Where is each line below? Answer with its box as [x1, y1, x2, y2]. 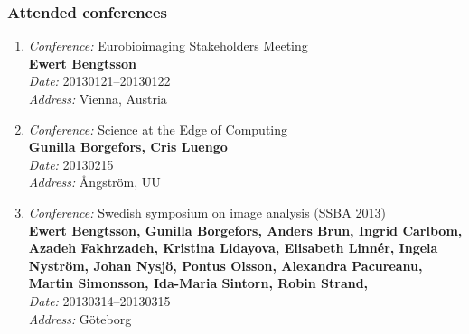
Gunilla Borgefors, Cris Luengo [28, 137, 228, 156]
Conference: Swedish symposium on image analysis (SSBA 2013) [28, 202, 386, 221]
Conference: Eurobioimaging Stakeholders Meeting [28, 36, 308, 55]
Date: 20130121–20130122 [28, 71, 171, 90]
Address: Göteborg [28, 309, 132, 328]
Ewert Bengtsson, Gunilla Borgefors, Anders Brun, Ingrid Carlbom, [28, 220, 463, 239]
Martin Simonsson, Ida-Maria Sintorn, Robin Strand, [28, 274, 369, 292]
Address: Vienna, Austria [28, 89, 167, 107]
